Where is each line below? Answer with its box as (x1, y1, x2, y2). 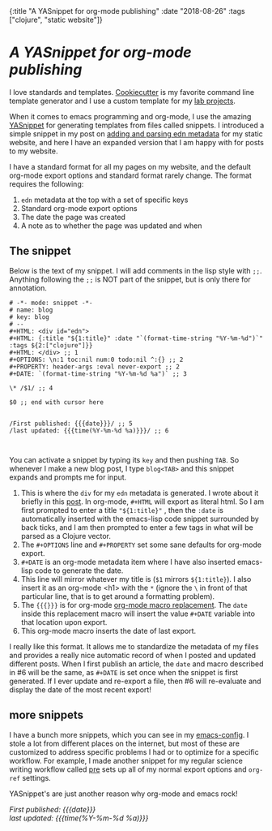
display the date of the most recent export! (9, 684, 152, 695)
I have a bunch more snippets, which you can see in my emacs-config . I (9, 730, 249, 739)
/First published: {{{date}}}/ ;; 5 (9, 420, 133, 428)
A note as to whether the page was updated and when (20, 221, 202, 230)
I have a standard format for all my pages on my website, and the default (9, 161, 252, 171)
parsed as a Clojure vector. (20, 531, 112, 540)
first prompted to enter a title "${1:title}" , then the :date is (20, 505, 223, 515)
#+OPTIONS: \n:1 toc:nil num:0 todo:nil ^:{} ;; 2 (9, 355, 184, 364)
